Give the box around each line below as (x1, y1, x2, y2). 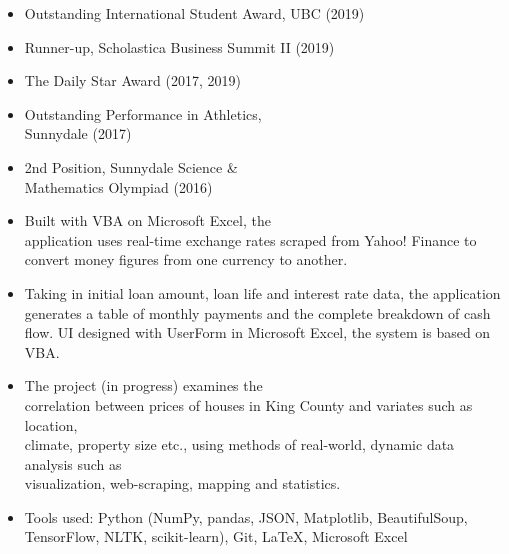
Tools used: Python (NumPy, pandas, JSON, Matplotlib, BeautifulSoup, (24, 506, 468, 527)
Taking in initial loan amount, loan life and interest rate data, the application (24, 282, 501, 303)
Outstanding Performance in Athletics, (24, 103, 262, 124)
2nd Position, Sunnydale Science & (24, 156, 238, 177)
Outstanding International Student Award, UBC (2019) (24, 3, 365, 23)
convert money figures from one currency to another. (24, 249, 348, 270)
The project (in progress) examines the (24, 375, 263, 396)
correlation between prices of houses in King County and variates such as (24, 394, 473, 415)
